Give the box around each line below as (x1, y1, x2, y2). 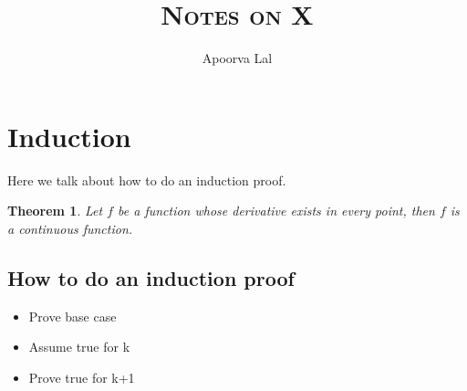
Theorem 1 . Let (7, 201, 103, 220)
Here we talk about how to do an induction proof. (7, 170, 286, 189)
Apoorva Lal (202, 48, 273, 68)
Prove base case (28, 306, 117, 325)
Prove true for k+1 (28, 367, 135, 386)
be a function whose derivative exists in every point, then (118, 201, 435, 220)
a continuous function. (7, 218, 133, 238)
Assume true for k (28, 337, 130, 356)
